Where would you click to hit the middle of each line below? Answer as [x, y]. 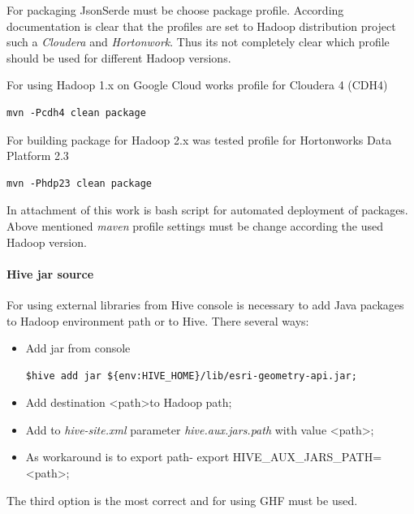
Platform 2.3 [38, 155]
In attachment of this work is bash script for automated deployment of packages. [207, 210]
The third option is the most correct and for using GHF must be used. [182, 500]
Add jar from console [78, 348]
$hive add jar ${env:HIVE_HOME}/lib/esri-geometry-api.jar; [191, 376]
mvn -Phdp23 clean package [79, 183]
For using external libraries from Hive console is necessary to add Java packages [205, 304]
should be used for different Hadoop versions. [119, 57]
